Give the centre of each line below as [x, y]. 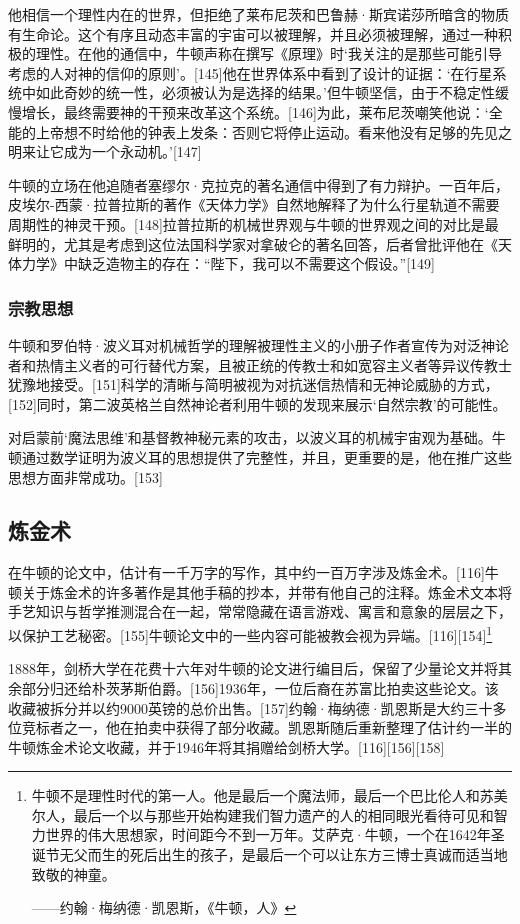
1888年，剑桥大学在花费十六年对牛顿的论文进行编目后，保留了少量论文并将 [253, 668]
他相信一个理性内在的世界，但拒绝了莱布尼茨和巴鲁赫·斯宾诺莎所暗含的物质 [258, 14]
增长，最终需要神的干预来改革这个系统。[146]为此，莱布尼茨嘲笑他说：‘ [255, 111]
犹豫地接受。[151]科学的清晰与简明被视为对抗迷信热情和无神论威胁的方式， [253, 384]
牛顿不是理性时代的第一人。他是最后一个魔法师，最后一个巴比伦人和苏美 [269, 795]
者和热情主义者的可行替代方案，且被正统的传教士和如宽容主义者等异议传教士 [260, 364]
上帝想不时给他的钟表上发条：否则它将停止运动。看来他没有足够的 [252, 131]
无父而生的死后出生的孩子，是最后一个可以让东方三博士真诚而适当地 [283, 854]
